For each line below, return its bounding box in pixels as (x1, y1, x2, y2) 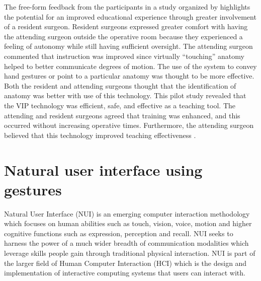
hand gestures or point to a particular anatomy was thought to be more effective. (4, 71, 254, 81)
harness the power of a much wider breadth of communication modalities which (4, 238, 249, 248)
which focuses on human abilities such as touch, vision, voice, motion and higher (4, 218, 252, 229)
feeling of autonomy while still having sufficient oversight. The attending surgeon (4, 41, 253, 51)
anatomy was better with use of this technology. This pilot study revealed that (4, 90, 246, 101)
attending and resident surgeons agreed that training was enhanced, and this (4, 110, 240, 120)
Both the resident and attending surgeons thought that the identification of (4, 80, 236, 91)
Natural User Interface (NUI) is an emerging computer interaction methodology (4, 208, 250, 219)
